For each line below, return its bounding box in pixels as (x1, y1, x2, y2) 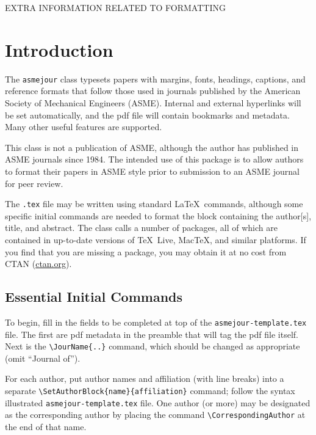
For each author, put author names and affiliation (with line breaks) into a (5, 372, 284, 385)
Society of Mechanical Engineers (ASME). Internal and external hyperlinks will (5, 96, 301, 109)
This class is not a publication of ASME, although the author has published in (5, 141, 299, 153)
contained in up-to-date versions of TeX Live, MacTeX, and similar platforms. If (5, 233, 306, 246)
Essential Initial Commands (5, 287, 183, 306)
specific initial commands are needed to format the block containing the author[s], (5, 209, 312, 222)
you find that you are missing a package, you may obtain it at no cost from (5, 245, 287, 258)
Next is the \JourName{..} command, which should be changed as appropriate (5, 340, 300, 353)
